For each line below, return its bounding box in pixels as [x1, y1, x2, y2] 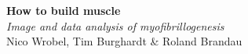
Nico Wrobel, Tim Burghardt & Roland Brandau [6, 33, 243, 49]
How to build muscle [6, 2, 121, 18]
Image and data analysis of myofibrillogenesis [6, 17, 224, 34]
